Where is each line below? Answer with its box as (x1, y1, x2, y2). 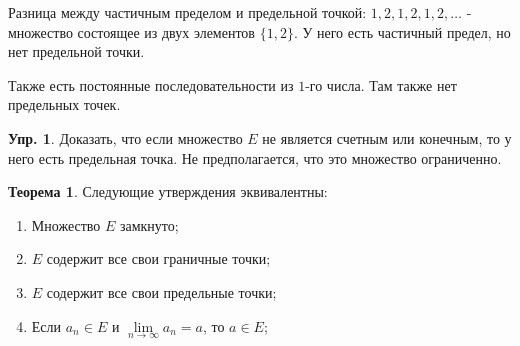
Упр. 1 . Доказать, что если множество (8, 127, 243, 148)
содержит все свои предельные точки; (46, 281, 277, 302)
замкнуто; (119, 214, 179, 235)
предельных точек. (8, 94, 121, 115)
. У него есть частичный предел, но (293, 21, 511, 42)
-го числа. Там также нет (305, 74, 457, 95)
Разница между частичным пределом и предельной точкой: (8, 2, 367, 22)
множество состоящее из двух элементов (8, 21, 255, 42)
